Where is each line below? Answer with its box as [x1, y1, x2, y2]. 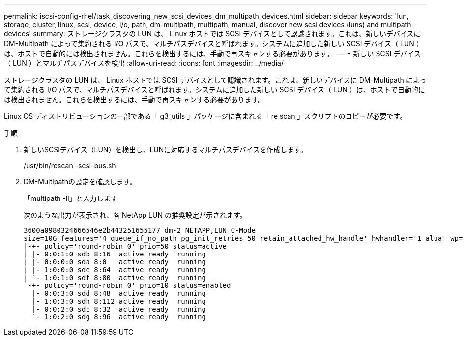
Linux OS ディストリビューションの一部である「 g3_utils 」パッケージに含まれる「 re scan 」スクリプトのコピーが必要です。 [4, 112, 407, 120]
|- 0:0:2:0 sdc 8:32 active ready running [31, 305, 206, 313]
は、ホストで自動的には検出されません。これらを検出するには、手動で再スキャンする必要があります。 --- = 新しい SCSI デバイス [4, 49, 421, 57]
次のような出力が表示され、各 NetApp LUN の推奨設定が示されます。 [24, 211, 247, 219]
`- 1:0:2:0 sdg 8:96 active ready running [31, 313, 206, 321]
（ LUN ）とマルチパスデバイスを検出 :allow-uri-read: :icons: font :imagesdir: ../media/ [4, 59, 284, 67]
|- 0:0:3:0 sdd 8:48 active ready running [31, 289, 206, 297]
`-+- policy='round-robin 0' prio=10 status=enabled [24, 282, 231, 289]
